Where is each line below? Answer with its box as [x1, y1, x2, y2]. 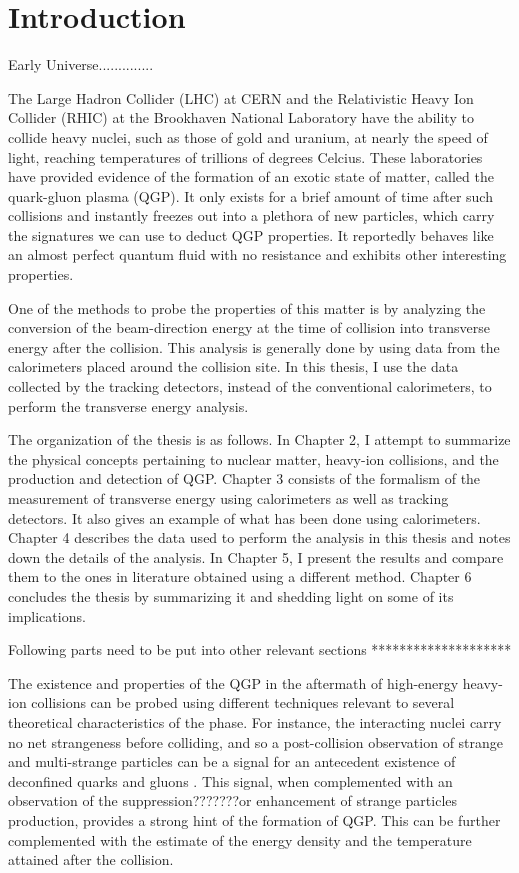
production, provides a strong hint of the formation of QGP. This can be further [8, 809, 501, 830]
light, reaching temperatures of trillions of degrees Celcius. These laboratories [8, 146, 483, 167]
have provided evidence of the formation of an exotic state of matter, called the [8, 166, 494, 187]
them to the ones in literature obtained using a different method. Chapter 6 [8, 566, 472, 587]
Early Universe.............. [8, 54, 154, 75]
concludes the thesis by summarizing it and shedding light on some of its [8, 585, 454, 606]
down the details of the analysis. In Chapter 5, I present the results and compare [8, 546, 504, 567]
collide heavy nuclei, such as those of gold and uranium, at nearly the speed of [8, 126, 488, 147]
